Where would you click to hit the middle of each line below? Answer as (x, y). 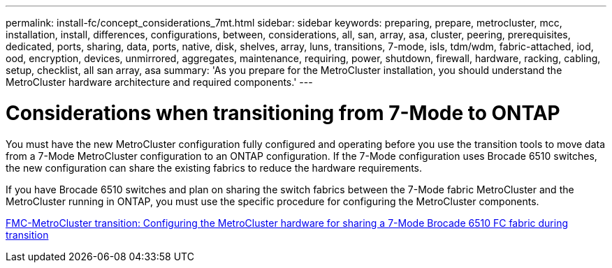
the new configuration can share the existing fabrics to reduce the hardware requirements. (214, 167)
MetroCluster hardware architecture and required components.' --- (159, 82)
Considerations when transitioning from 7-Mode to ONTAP (283, 113)
